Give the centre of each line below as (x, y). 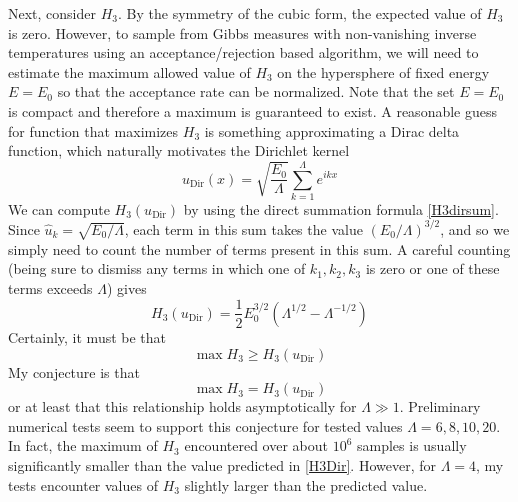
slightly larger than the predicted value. (306, 484)
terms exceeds (50, 287)
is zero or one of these (432, 268)
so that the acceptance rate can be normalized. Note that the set (256, 91)
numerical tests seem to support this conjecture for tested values (205, 425)
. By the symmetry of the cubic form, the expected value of (300, 13)
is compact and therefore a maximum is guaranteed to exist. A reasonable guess (253, 110)
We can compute (59, 208)
